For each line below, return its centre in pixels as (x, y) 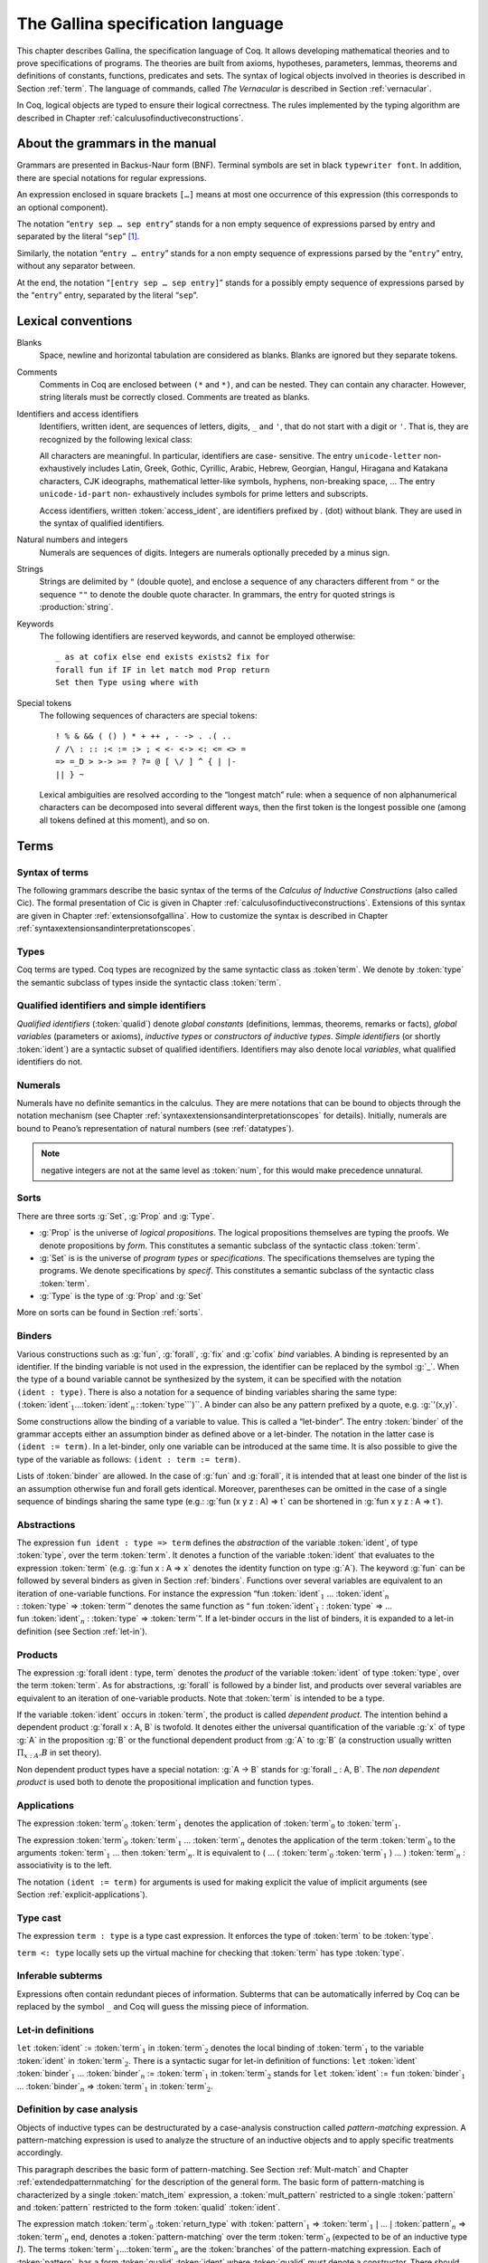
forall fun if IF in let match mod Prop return (163, 669)
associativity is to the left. (64, 1866)
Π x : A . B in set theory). (59, 1754)
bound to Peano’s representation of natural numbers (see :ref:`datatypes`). (155, 1128)
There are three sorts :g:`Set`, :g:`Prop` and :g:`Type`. (116, 1216)
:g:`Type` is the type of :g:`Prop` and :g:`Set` (121, 1296)
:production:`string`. (76, 607)
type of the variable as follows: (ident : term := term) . (129, 1459)
